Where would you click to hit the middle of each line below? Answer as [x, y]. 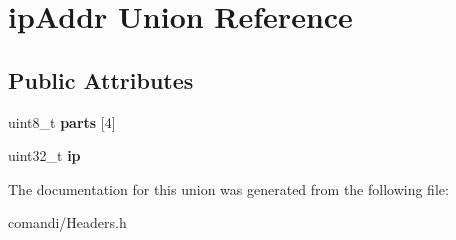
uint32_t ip [44, 155]
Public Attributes [101, 79]
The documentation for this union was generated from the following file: [228, 188]
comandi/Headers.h [67, 222]
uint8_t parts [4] [62, 121]
